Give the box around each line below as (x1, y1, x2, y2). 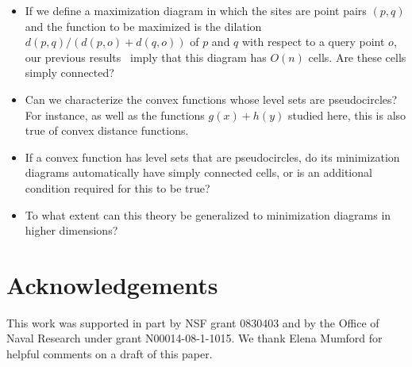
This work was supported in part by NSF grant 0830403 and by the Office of (6, 314, 379, 331)
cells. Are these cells (308, 48, 406, 65)
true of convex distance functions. (25, 122, 189, 139)
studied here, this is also (287, 106, 406, 123)
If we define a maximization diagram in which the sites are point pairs (25, 2, 367, 18)
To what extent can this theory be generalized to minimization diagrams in (25, 206, 391, 223)
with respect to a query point (242, 33, 385, 50)
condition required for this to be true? (25, 179, 210, 196)
